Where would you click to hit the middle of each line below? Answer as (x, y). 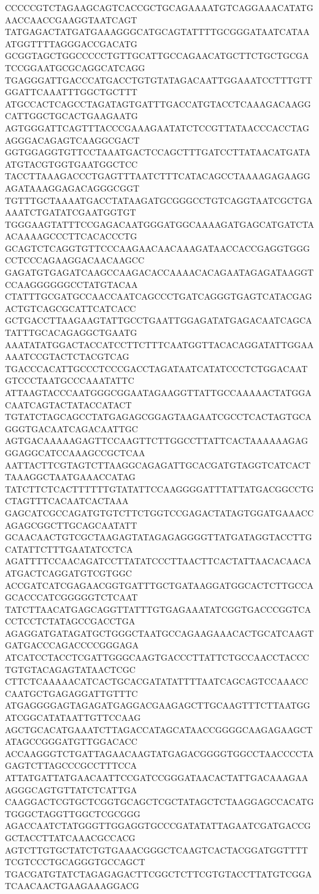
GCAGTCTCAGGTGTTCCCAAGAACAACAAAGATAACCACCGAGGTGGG (158, 248)
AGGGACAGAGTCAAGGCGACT (72, 140)
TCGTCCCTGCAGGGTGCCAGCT (75, 862)
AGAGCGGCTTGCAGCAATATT (71, 525)
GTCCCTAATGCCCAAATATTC (70, 380)
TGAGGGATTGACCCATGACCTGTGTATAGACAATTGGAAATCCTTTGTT (159, 80)
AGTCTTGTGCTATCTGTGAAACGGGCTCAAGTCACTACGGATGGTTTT (156, 849)
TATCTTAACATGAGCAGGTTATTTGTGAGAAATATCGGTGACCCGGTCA (158, 609)
